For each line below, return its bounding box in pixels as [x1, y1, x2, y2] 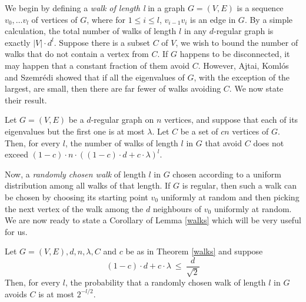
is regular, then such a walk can [182, 179, 297, 192]
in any [184, 25, 207, 37]
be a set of [180, 125, 218, 137]
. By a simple [244, 13, 293, 25]
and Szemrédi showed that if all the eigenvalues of [5, 71, 185, 83]
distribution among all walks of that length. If [5, 179, 171, 192]
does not [253, 136, 284, 149]
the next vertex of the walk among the [5, 202, 144, 214]
